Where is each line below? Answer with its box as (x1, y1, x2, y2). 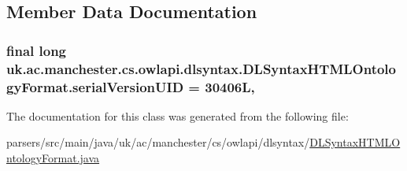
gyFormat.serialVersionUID (6, 76, 184, 96)
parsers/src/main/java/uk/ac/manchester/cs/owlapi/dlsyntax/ (6, 134, 310, 151)
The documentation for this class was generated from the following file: (6, 107, 349, 124)
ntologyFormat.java (6, 150, 100, 166)
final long (6, 40, 67, 60)
